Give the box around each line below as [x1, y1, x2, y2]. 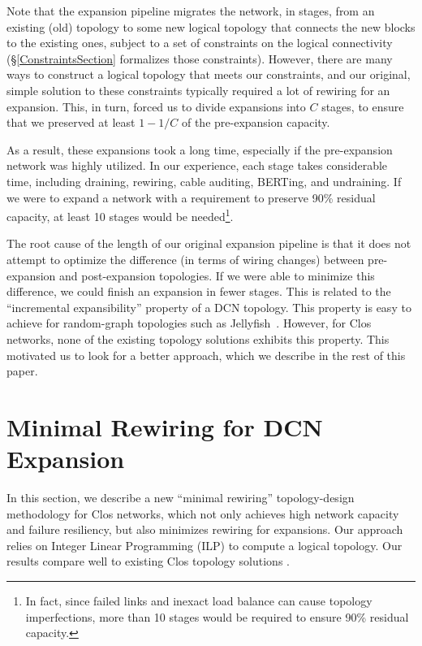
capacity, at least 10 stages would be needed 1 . [6, 206, 234, 224]
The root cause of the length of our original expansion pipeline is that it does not [6, 235, 411, 252]
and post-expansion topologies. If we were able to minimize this [59, 267, 375, 284]
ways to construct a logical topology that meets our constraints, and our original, [6, 66, 411, 83]
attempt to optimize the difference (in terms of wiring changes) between [6, 250, 364, 267]
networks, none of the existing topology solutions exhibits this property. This [6, 330, 390, 347]
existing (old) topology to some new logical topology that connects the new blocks [6, 18, 416, 35]
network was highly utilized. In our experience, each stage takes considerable [6, 157, 388, 174]
